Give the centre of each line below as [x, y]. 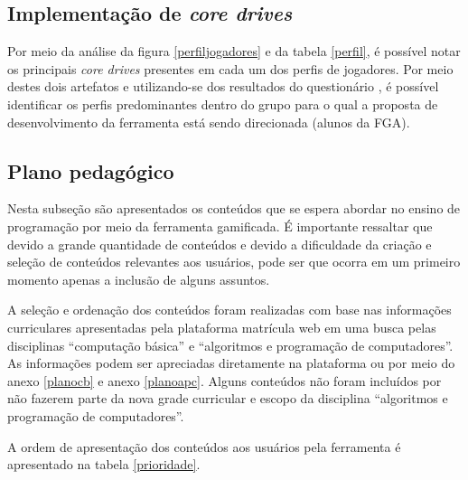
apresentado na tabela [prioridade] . [104, 464]
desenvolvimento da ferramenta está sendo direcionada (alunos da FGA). [209, 122]
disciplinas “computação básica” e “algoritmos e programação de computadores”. [230, 345]
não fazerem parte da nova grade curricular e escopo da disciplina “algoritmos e [228, 398]
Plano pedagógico [91, 170]
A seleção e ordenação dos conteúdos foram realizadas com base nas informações [229, 310]
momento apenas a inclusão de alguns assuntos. [139, 279]
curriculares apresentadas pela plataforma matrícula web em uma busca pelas [222, 327]
